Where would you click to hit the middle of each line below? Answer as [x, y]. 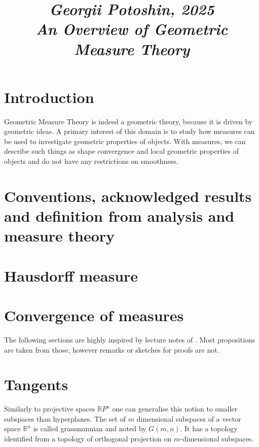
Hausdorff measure [71, 275]
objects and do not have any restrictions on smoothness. [91, 161]
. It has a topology [209, 428]
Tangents [36, 384]
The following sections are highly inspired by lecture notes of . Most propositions [130, 339]
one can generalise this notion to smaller [175, 409]
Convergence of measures [94, 315]
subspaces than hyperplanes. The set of [65, 418]
